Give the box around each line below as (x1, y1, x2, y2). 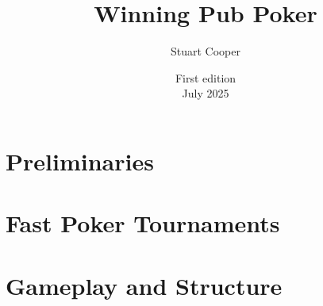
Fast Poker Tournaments (6, 207, 280, 239)
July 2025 (182, 85, 229, 101)
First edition (175, 69, 236, 86)
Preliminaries (6, 144, 154, 177)
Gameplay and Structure (6, 269, 283, 301)
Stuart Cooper (171, 43, 240, 59)
